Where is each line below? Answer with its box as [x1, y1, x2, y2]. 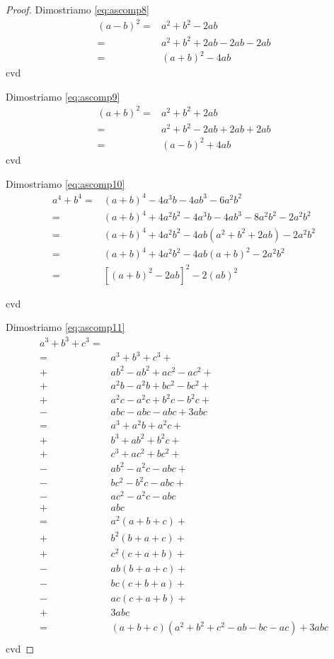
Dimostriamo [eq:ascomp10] [6, 176, 125, 191]
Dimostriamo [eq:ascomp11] [6, 320, 125, 334]
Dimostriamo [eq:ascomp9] [6, 89, 120, 103]
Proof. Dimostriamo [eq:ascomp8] [6, 2, 149, 16]
